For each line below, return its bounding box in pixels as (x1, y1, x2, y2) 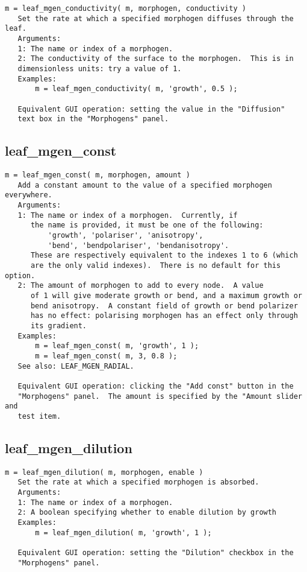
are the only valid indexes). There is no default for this (30, 261, 281, 270)
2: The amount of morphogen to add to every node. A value (17, 281, 264, 290)
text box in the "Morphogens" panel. (17, 115, 169, 124)
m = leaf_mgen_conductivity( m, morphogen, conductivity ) (5, 4, 246, 13)
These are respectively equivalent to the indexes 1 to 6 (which (30, 251, 298, 260)
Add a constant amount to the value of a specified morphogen (17, 180, 272, 189)
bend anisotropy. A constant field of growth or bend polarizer (30, 301, 298, 310)
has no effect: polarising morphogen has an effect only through (30, 311, 298, 320)
